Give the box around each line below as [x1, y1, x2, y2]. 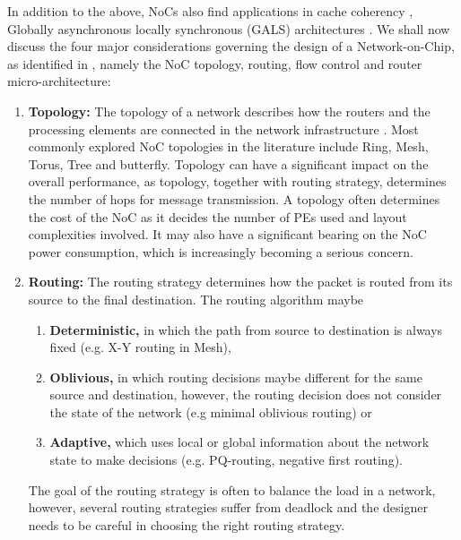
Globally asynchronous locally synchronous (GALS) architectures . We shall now [7, 19, 450, 38]
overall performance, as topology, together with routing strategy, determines [28, 172, 447, 191]
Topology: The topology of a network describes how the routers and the [28, 101, 431, 120]
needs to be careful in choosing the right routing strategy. [28, 515, 345, 534]
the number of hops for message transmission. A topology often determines [28, 189, 440, 208]
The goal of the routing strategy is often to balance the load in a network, [28, 480, 436, 499]
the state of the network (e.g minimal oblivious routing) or [49, 402, 372, 421]
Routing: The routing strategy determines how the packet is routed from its [28, 272, 453, 291]
